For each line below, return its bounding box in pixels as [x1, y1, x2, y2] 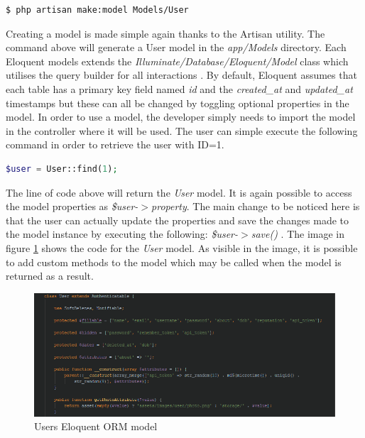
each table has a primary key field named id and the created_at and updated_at [6, 81, 353, 96]
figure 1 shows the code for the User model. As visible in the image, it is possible [6, 240, 358, 255]
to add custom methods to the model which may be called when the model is [6, 254, 342, 269]
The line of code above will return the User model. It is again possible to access [6, 185, 352, 199]
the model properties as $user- [6, 199, 138, 214]
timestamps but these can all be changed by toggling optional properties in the [6, 95, 349, 110]
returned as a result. [6, 268, 94, 283]
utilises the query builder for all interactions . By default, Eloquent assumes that [6, 67, 357, 82]
